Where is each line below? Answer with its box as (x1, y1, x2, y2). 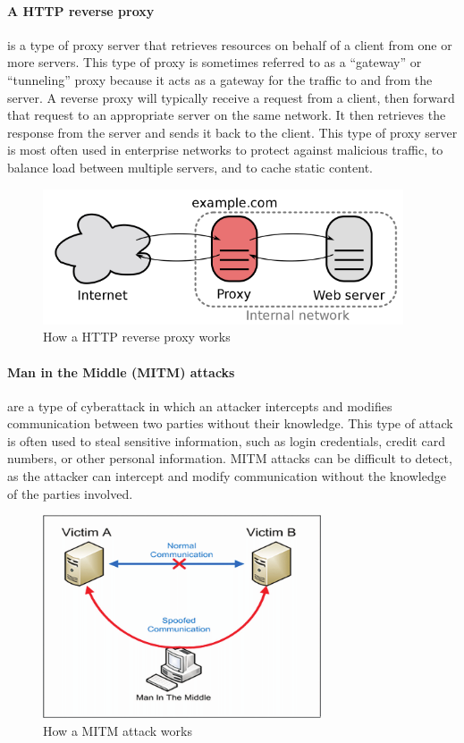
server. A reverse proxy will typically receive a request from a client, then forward (7, 88, 455, 106)
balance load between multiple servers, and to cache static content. (7, 157, 373, 176)
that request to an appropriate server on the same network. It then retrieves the (7, 106, 446, 124)
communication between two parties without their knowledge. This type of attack (7, 414, 453, 433)
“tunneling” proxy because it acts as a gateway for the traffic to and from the (7, 70, 433, 89)
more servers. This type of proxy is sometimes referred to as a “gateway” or (7, 53, 422, 72)
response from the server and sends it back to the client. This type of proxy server (7, 122, 458, 141)
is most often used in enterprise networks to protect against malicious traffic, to (7, 140, 443, 159)
